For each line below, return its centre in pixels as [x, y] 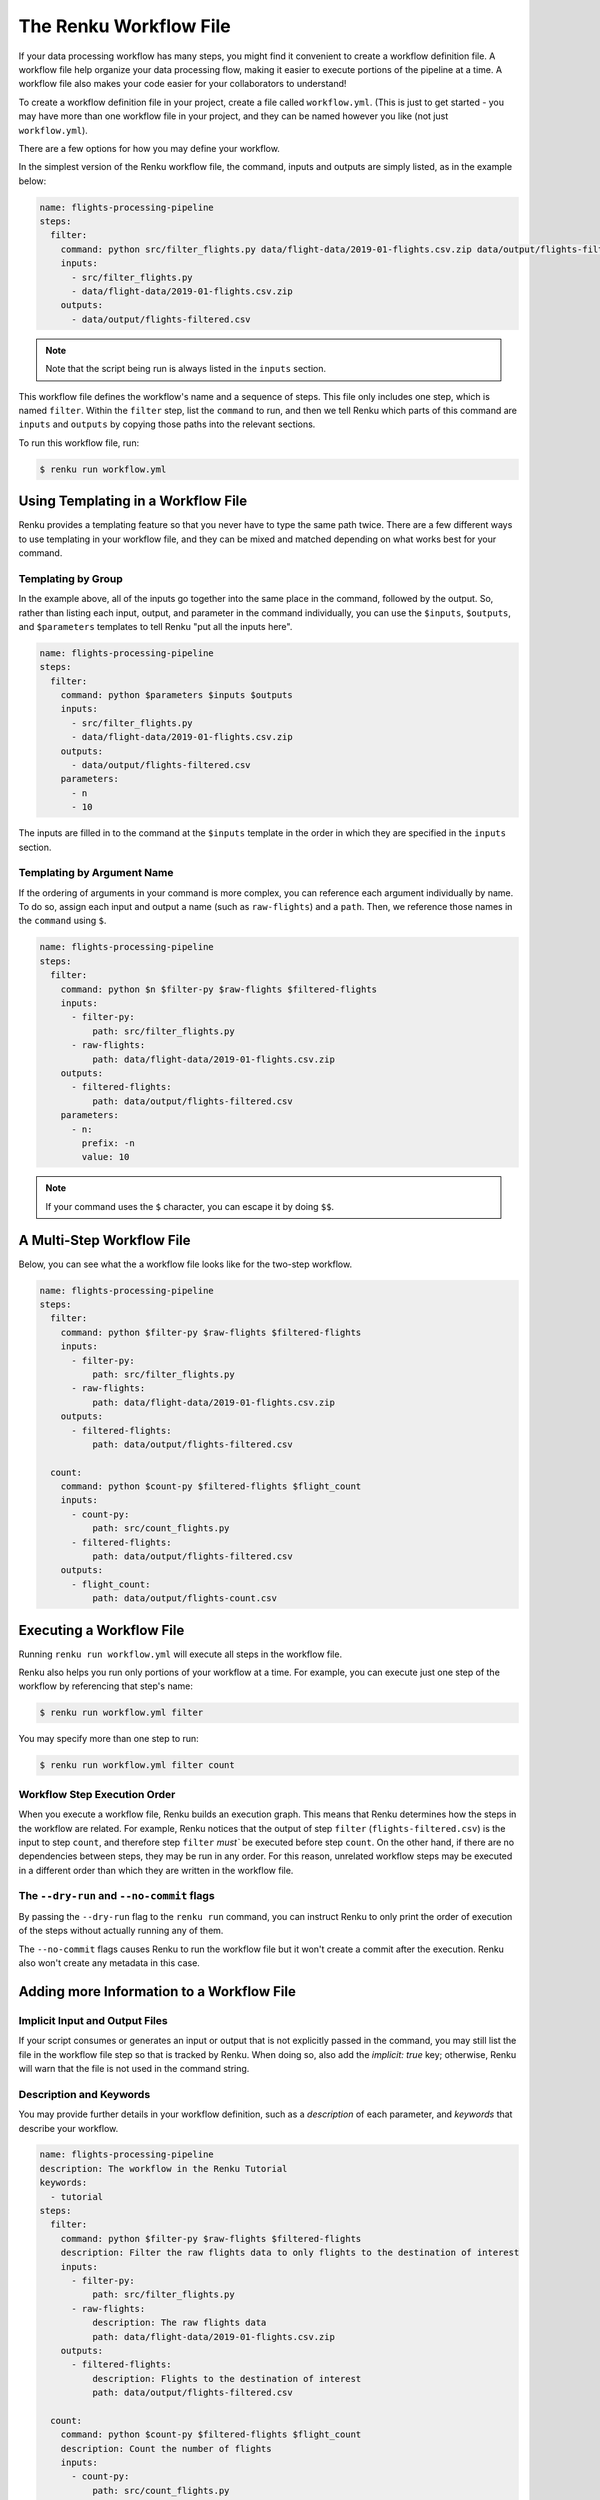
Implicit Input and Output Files [93, 2020]
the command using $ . [62, 921]
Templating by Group [71, 578]
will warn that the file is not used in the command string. [134, 2068]
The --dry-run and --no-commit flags [116, 1896]
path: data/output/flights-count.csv [184, 1598]
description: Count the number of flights [166, 2448]
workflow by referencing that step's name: [106, 1686]
